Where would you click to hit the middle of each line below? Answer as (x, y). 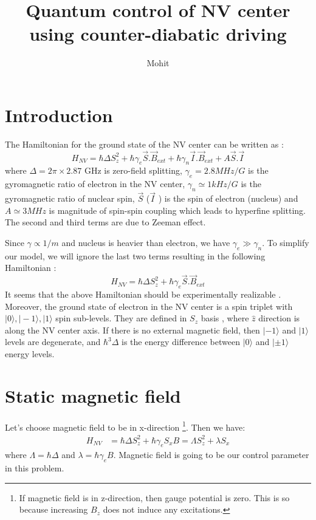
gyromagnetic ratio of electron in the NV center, (95, 184)
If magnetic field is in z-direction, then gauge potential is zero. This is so (154, 497)
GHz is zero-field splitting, (133, 170)
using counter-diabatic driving (158, 34)
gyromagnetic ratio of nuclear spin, (70, 198)
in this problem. (35, 468)
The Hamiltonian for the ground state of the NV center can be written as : (144, 144)
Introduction (59, 115)
